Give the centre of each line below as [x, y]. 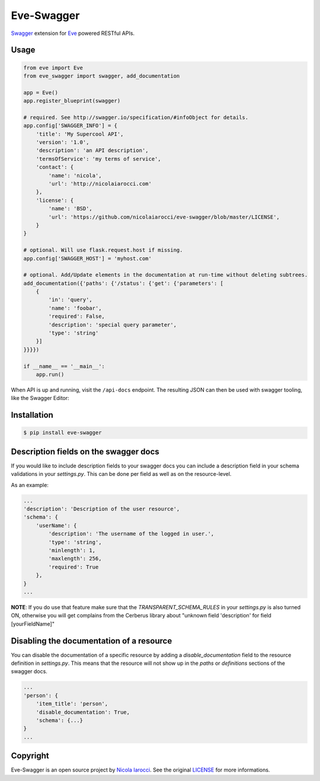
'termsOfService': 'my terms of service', [98, 159]
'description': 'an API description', [92, 151]
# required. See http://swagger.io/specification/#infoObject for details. [136, 117]
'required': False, [76, 316]
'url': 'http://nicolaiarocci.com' [100, 184]
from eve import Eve [53, 68]
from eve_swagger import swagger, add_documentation [102, 76]
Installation [32, 415]
